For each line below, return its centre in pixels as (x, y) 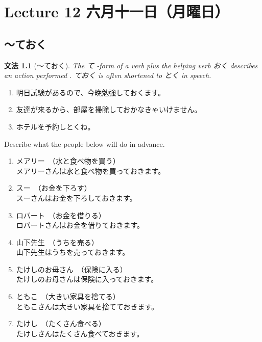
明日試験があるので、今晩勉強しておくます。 (90, 92)
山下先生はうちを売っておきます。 (73, 252)
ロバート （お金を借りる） (61, 215)
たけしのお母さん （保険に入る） (72, 269)
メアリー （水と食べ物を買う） (68, 161)
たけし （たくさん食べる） (61, 323)
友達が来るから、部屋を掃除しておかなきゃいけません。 (109, 109)
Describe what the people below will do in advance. (85, 143)
